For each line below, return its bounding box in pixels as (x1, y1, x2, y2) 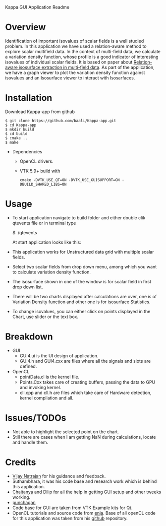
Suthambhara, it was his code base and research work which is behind (12, 478, 157, 484)
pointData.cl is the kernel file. (19, 374, 80, 380)
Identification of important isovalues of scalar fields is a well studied (5, 38, 144, 44)
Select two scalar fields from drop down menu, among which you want (12, 263, 157, 269)
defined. (19, 363, 37, 369)
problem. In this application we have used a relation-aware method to (5, 43, 147, 49)
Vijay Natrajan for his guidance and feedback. (12, 473, 106, 479)
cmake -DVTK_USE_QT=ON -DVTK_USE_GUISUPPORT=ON (19, 177, 120, 183)
